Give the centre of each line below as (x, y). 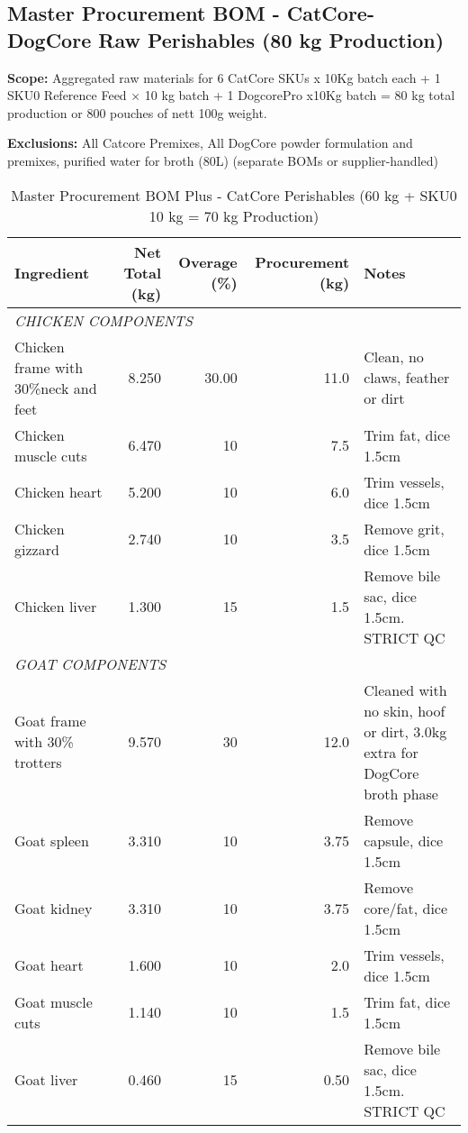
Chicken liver (56, 607)
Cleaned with (405, 690)
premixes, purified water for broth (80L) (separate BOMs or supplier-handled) (223, 160)
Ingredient (52, 272)
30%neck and (56, 388)
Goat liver (46, 1080)
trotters (38, 763)
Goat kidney (54, 908)
